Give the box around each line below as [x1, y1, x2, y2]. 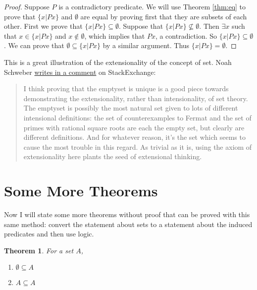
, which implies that [84, 30, 145, 41]
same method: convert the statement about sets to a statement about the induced [4, 219, 253, 229]
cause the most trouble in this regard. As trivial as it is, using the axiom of [23, 141, 252, 152]
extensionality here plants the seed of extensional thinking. [23, 151, 202, 162]
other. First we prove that [4, 21, 83, 31]
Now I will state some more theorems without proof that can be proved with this [4, 209, 250, 220]
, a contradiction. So [155, 30, 217, 41]
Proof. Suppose [4, 1, 50, 11]
